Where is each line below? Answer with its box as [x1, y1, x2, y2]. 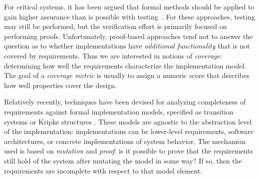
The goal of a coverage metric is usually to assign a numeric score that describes [4, 70, 250, 80]
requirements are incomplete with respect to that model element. [4, 165, 203, 175]
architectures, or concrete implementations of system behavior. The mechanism [4, 135, 246, 146]
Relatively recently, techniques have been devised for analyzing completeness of [4, 96, 246, 107]
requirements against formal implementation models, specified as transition [4, 106, 234, 116]
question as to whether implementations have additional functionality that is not [4, 40, 250, 51]
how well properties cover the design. [4, 79, 117, 90]
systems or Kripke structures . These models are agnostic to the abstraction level [4, 116, 252, 126]
